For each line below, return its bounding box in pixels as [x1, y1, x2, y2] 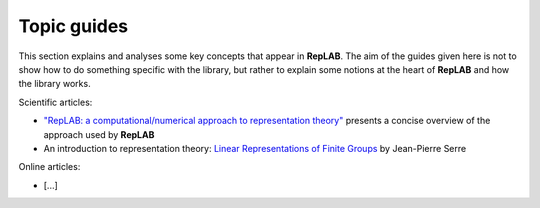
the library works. [18, 78, 91, 90]
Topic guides [18, 15, 129, 37]
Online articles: [18, 161, 81, 173]
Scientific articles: [18, 96, 93, 108]
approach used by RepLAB [43, 128, 155, 140]
